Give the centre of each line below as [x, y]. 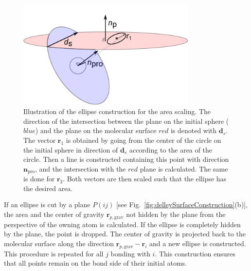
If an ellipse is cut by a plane [47, 204]
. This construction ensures [195, 253]
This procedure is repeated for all [54, 253]
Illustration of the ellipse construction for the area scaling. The [117, 111]
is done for [39, 179]
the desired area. [48, 188]
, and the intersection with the [80, 168]
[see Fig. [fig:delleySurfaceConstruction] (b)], [182, 204]
